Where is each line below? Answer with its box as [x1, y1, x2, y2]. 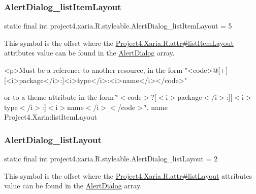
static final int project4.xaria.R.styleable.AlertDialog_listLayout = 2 [4, 153, 218, 164]
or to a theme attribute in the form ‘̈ [4, 92, 118, 102]
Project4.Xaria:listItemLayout [4, 112, 97, 122]
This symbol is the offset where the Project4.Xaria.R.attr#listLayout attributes [4, 170, 252, 181]
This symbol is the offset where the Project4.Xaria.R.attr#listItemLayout [4, 37, 234, 48]
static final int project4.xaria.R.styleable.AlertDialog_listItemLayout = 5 [4, 20, 232, 31]
